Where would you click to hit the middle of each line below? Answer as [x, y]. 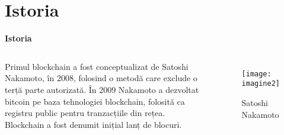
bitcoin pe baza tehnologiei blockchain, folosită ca [95, 101]
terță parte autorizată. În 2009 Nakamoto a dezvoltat [102, 89]
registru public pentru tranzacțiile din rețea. [85, 113]
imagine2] [261, 84]
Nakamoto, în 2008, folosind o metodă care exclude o [101, 78]
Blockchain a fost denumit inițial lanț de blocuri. [93, 124]
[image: [256, 74]
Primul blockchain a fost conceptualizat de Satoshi [97, 66]
